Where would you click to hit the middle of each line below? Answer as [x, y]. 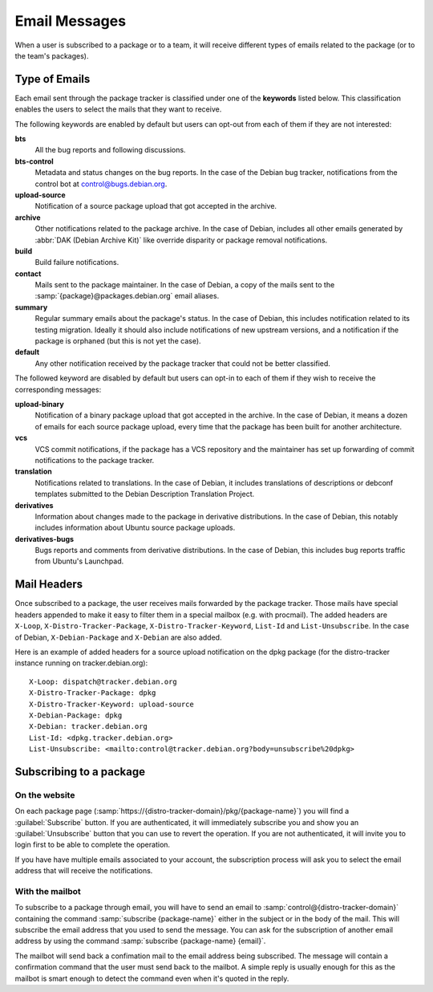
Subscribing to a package [80, 772]
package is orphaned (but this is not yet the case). [118, 341]
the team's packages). [52, 55]
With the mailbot [48, 891]
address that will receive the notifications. [84, 871]
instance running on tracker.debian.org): [81, 663]
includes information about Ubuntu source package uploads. [135, 528]
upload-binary [39, 404]
